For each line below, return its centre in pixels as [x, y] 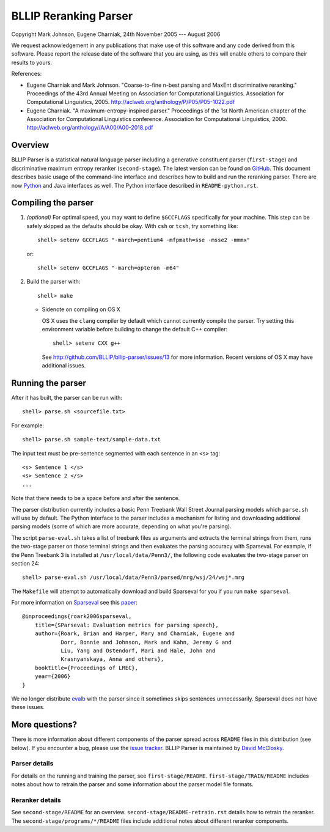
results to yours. [31, 62]
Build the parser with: [53, 282]
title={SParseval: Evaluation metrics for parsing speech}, [127, 625]
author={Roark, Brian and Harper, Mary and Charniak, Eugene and [135, 634]
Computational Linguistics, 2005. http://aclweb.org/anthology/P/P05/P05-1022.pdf [131, 102]
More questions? [44, 725]
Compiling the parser [53, 203]
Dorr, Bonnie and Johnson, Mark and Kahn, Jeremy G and [146, 642]
